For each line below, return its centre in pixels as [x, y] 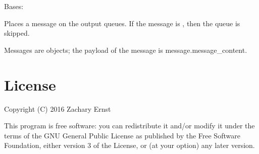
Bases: [14, 6]
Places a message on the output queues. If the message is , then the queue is [122, 23]
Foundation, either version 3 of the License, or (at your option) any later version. [129, 145]
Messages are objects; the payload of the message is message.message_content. [126, 50]
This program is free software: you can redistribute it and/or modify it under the [129, 126]
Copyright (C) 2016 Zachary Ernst [58, 108]
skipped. [17, 33]
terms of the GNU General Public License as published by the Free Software [122, 135]
